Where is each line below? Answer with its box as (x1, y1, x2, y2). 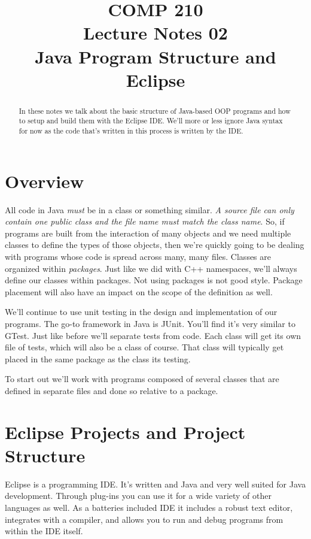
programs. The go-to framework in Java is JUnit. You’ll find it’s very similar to (5, 317, 295, 329)
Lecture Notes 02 (83, 20, 228, 45)
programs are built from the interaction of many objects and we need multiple (5, 226, 291, 239)
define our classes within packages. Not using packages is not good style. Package (5, 274, 303, 286)
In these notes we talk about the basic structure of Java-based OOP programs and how (19, 105, 291, 116)
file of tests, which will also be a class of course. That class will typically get (5, 341, 284, 353)
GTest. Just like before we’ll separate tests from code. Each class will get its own (5, 329, 301, 341)
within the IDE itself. (5, 525, 83, 537)
